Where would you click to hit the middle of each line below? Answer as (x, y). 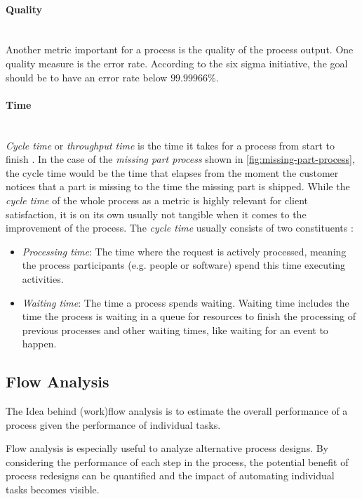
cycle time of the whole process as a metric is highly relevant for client (157, 200)
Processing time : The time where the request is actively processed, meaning (184, 251)
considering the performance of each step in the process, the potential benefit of (177, 461)
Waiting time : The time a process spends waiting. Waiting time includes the (186, 302)
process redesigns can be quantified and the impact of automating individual (170, 475)
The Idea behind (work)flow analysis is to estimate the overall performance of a (177, 411)
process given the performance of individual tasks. (113, 424)
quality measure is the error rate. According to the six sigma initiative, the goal (177, 63)
